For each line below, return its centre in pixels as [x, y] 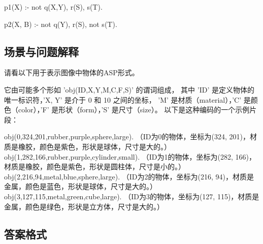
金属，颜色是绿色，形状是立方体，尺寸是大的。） [84, 206]
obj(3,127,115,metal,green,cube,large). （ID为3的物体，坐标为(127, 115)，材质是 [132, 196]
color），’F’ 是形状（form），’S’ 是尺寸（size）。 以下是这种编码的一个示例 [134, 110]
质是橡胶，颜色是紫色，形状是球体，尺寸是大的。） [88, 146]
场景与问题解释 [41, 51]
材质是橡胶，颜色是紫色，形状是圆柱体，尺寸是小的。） [95, 166]
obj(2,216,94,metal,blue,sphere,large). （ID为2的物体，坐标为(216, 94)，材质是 [129, 176]
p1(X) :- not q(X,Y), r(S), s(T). [53, 7]
